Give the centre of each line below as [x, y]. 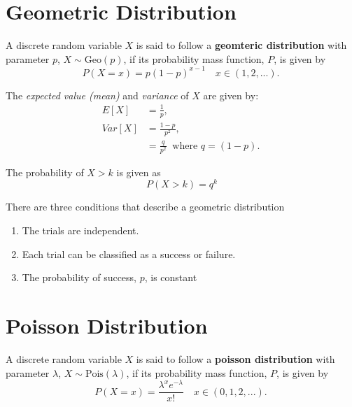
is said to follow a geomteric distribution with [241, 45]
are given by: [231, 95]
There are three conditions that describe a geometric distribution [145, 207]
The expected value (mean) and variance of [97, 95]
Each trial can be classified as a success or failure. [129, 254]
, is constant [171, 277]
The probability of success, [79, 277]
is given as [139, 172]
